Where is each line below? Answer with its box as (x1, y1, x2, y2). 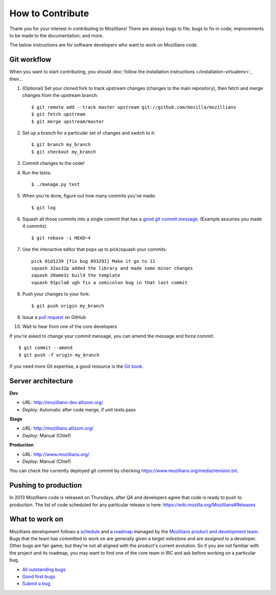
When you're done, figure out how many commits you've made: (22, 193, 156, 199)
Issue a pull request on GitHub (22, 314, 86, 320)
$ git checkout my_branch (31, 148, 97, 155)
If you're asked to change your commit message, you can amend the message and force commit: (9, 333, 214, 339)
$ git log (31, 205, 56, 210)
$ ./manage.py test (31, 181, 80, 187)
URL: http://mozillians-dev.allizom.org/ (22, 400, 103, 406)
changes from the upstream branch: (22, 92, 98, 98)
